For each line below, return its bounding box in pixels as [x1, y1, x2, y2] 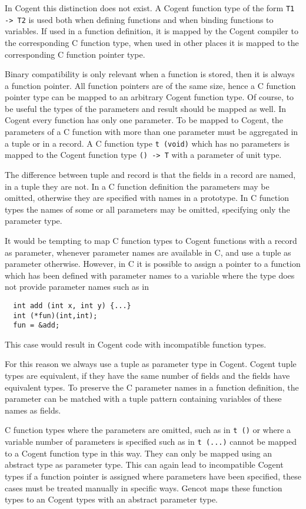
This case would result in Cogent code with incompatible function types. [5, 338, 267, 350]
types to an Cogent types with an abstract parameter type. [5, 493, 218, 505]
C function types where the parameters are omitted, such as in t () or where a [5, 424, 291, 436]
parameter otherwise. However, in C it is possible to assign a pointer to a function [5, 257, 301, 270]
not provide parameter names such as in [5, 280, 149, 293]
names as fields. [5, 404, 61, 416]
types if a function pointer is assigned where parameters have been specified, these [5, 470, 301, 482]
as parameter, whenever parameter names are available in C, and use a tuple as [5, 246, 291, 258]
